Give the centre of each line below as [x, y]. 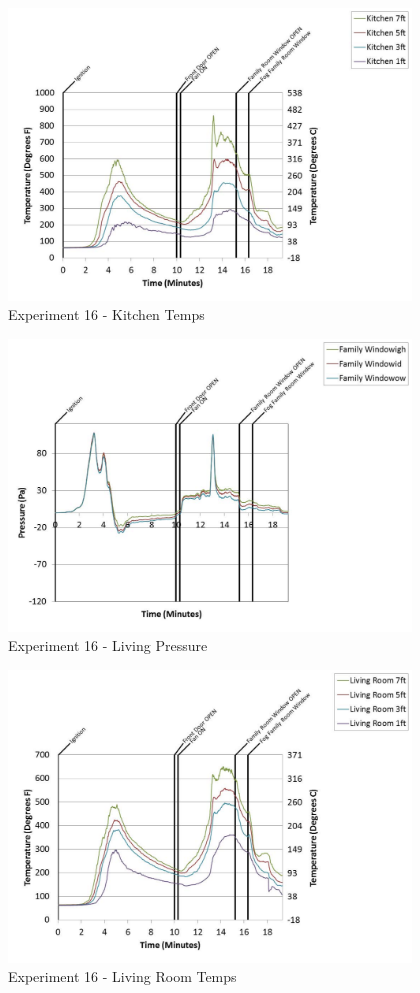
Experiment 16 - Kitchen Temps [106, 314]
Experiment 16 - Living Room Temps [122, 976]
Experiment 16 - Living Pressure [108, 645]
